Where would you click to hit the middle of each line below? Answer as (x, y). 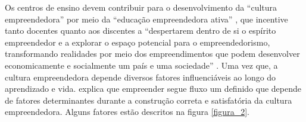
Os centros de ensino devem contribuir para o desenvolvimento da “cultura (141, 7)
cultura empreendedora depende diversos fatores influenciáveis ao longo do (140, 77)
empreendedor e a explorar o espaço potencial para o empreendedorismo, (138, 42)
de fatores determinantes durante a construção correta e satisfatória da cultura (149, 100)
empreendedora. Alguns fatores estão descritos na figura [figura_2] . (127, 112)
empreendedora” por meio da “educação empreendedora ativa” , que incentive (146, 19)
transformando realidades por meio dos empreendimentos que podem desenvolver (152, 54)
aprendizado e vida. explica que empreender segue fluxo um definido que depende (153, 89)
